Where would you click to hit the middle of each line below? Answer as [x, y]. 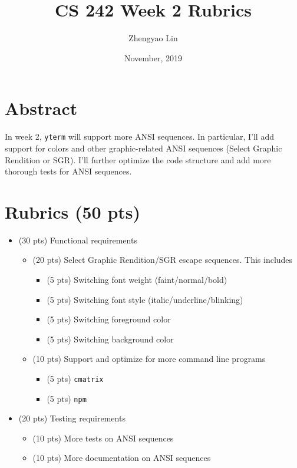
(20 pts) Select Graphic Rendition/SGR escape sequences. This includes [163, 260]
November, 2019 [153, 57]
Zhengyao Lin [153, 38]
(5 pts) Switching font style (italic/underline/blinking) [145, 299]
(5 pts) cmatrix [75, 378]
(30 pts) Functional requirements [78, 240]
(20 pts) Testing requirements [72, 418]
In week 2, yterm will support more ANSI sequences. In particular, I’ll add [139, 136]
